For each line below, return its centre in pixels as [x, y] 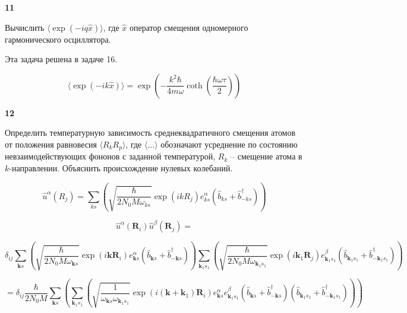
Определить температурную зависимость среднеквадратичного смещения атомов [150, 132]
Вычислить [25, 27]
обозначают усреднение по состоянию [229, 144]
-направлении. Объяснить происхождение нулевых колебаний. [121, 168]
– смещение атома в [266, 156]
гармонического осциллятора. [58, 39]
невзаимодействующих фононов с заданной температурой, [110, 156]
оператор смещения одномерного [189, 27]
